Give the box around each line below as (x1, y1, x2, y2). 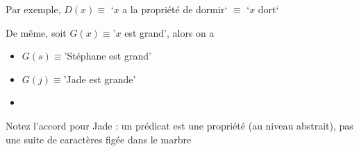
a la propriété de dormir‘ (122, 2, 228, 16)
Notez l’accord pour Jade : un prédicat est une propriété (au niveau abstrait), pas (6, 118, 353, 132)
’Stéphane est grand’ (64, 48, 151, 63)
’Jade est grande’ (63, 71, 136, 86)
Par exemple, (6, 2, 61, 16)
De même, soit (6, 25, 67, 39)
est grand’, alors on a (124, 25, 215, 39)
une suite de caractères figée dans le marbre (6, 132, 192, 146)
